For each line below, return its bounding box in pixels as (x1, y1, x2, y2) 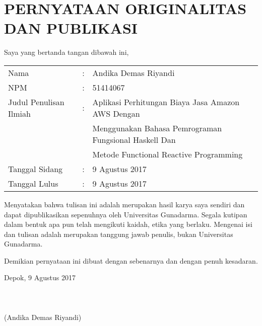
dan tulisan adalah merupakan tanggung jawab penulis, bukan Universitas (4, 228, 233, 239)
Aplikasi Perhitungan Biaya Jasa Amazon (92, 96, 240, 108)
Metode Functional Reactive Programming (92, 148, 243, 160)
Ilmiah (8, 107, 31, 119)
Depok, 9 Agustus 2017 (4, 272, 76, 283)
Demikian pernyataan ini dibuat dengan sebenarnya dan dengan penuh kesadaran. (4, 255, 258, 266)
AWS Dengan (92, 107, 140, 119)
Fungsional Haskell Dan (92, 133, 176, 145)
